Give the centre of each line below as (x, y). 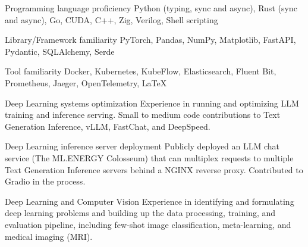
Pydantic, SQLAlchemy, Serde (60, 51)
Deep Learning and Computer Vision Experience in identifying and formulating (150, 201)
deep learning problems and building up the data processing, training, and (140, 213)
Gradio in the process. (45, 181)
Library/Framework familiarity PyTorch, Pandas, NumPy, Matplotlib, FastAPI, (150, 40)
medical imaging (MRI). (49, 236)
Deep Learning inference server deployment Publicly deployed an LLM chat (142, 146)
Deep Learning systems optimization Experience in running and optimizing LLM (152, 103)
